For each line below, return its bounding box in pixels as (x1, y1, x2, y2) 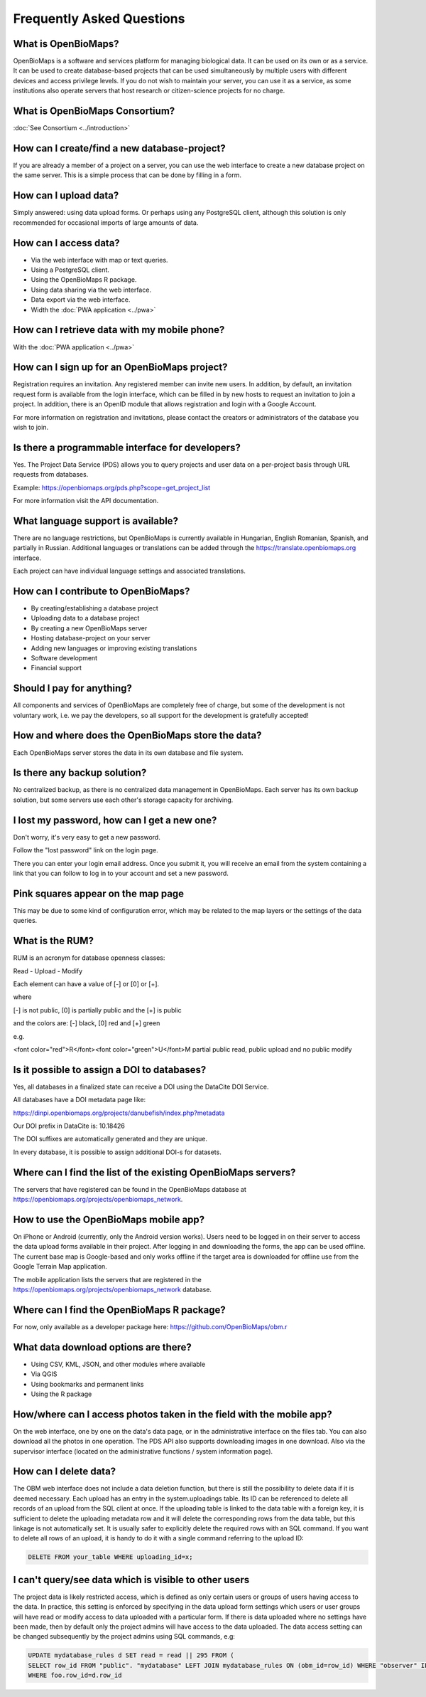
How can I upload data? (13, 189, 119, 202)
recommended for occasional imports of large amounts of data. (13, 218, 199, 227)
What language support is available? (13, 514, 179, 527)
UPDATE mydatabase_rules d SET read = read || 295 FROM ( (28, 1651, 234, 1659)
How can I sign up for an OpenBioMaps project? (13, 361, 228, 374)
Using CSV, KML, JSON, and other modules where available (31, 1360, 206, 1368)
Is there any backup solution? (13, 767, 147, 779)
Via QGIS (31, 1370, 58, 1378)
